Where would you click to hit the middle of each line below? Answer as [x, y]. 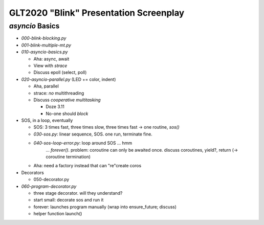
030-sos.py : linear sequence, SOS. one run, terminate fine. [93, 134]
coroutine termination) [68, 157]
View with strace [50, 66]
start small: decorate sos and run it [68, 200]
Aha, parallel [46, 86]
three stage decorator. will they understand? [78, 193]
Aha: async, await [51, 59]
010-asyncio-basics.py [44, 52]
